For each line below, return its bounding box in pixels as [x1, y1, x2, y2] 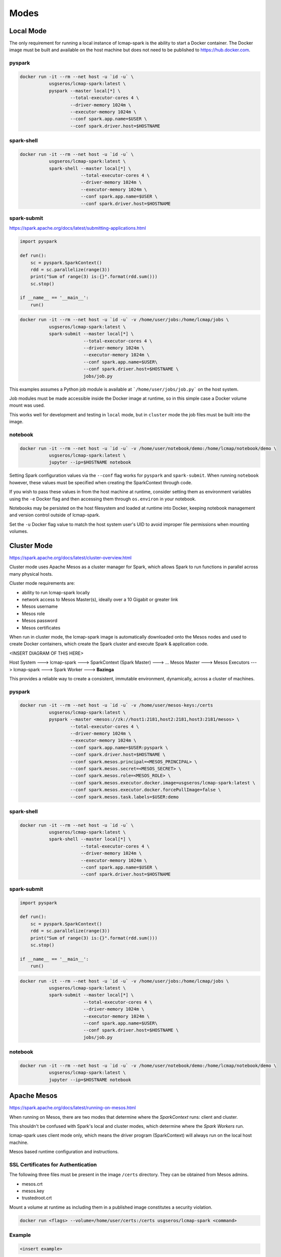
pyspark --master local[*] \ [49, 88, 120, 94]
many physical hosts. [9, 571, 53, 577]
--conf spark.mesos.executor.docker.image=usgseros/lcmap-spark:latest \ [70, 780, 255, 785]
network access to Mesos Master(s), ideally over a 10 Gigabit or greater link [22, 596, 178, 602]
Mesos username [22, 603, 58, 609]
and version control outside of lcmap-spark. [9, 512, 100, 518]
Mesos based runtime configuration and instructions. [9, 1149, 119, 1155]
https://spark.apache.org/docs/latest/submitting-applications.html [9, 225, 147, 231]
